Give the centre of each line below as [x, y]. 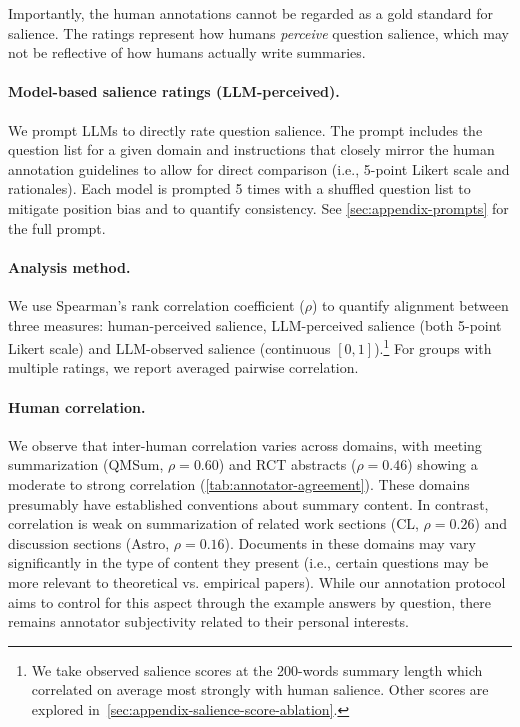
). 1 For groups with [433, 346]
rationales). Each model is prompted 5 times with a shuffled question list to [239, 188]
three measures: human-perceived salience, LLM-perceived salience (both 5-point [255, 324]
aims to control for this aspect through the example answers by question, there [249, 601]
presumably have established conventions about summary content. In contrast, [248, 503]
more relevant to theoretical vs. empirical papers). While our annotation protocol [257, 581]
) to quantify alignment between [410, 304]
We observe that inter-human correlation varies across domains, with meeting [245, 444]
